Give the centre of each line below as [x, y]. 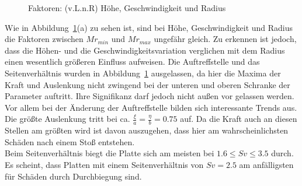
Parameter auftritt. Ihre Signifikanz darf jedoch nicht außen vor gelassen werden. [150, 96]
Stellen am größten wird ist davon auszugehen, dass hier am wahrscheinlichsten [147, 130]
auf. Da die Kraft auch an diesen [239, 119]
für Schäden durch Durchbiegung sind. [73, 176]
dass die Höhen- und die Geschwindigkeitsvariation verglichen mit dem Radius [145, 50]
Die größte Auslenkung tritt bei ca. [67, 119]
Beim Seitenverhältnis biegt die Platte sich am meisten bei [110, 153]
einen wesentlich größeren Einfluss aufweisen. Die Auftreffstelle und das [132, 62]
